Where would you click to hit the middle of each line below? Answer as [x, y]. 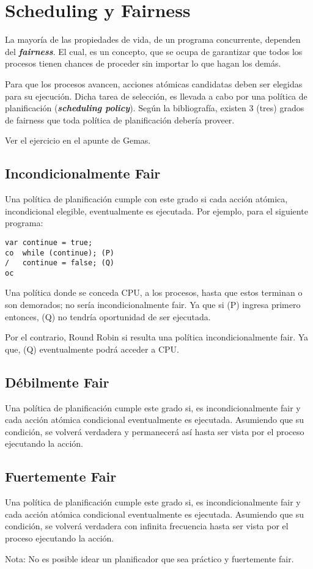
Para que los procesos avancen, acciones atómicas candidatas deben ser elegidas [154, 83]
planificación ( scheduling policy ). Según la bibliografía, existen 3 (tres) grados [155, 108]
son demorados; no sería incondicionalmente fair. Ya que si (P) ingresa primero [153, 305]
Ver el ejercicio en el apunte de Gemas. [78, 140]
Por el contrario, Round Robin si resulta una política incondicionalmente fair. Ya [157, 337]
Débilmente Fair [57, 382]
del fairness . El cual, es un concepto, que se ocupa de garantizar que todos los [154, 51]
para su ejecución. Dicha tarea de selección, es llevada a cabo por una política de [156, 96]
